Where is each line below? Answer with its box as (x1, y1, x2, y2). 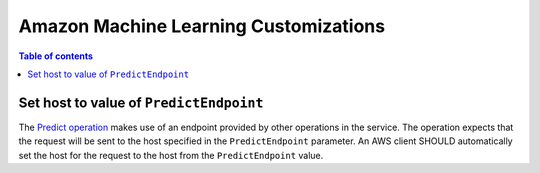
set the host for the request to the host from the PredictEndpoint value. (18, 149, 324, 161)
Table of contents (18, 50, 94, 62)
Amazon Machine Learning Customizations (18, 15, 385, 37)
